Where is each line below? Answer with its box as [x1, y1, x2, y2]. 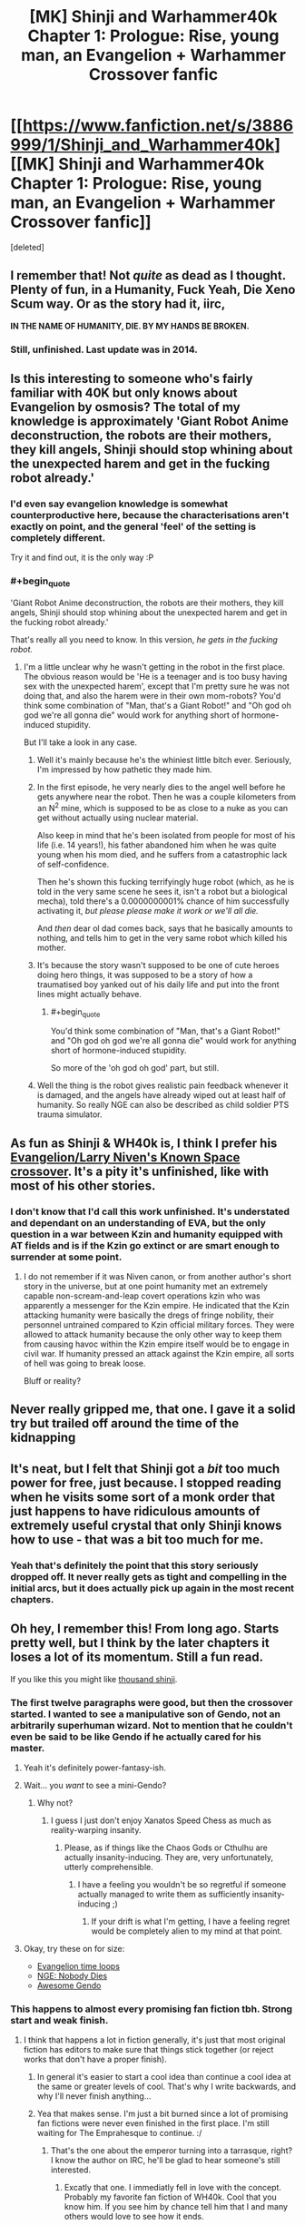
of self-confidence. [36, 858, 110, 869]
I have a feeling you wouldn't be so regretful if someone [77, 1878, 287, 1889]
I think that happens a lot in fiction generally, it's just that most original [23, 2034, 286, 2045]
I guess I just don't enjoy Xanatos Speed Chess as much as [50, 1815, 271, 1826]
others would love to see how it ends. [64, 2211, 204, 2222]
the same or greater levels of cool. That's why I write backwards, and [36, 2081, 297, 2093]
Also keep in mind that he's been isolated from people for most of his [36, 829, 296, 840]
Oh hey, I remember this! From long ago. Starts [10, 1622, 280, 1637]
